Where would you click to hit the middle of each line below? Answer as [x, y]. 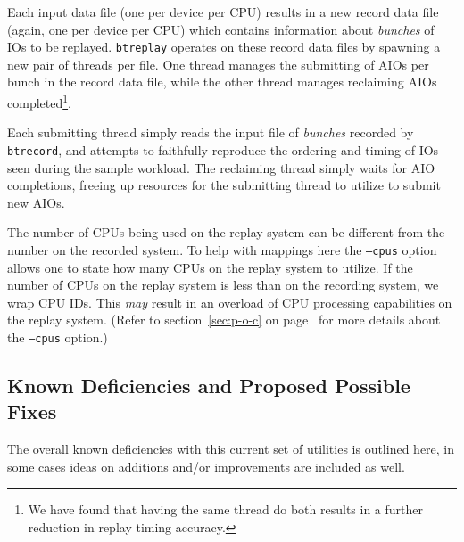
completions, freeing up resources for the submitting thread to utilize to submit [224, 185]
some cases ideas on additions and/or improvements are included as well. [206, 466]
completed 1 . [39, 101]
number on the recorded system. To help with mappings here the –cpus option [222, 249]
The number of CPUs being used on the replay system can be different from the [226, 232]
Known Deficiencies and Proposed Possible [209, 385]
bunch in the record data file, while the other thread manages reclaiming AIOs [222, 82]
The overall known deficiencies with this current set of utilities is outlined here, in [231, 449]
